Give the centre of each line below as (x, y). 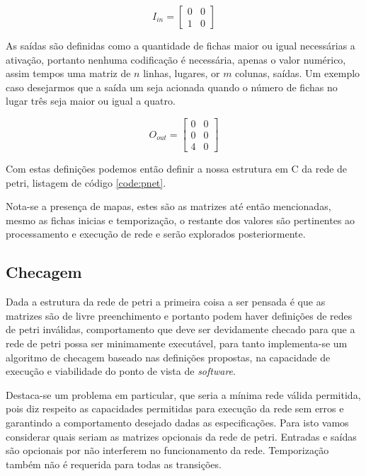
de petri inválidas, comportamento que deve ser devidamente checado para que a (181, 329)
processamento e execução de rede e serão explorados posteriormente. (156, 234)
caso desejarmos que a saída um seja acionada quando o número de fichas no (172, 87)
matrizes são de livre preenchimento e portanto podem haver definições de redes (179, 315)
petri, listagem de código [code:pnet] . (86, 182)
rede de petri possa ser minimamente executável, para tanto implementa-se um (177, 343)
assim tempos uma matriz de (68, 73)
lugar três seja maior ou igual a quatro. (91, 101)
